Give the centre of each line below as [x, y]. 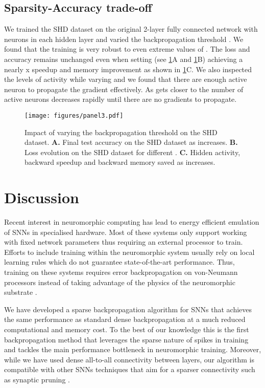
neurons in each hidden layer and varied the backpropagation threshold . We [124, 39]
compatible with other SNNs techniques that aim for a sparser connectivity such [130, 369]
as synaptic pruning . [37, 380]
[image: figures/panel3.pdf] [74, 115]
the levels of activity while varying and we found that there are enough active [126, 79]
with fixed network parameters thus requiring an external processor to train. [124, 242]
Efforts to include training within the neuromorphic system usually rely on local [129, 252]
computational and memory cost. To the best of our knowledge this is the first [127, 329]
